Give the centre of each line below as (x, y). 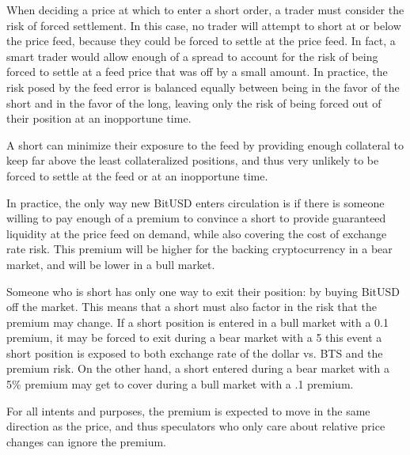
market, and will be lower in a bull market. (111, 264)
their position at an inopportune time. (99, 118)
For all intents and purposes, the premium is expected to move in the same (188, 410)
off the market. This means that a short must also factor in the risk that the (192, 307)
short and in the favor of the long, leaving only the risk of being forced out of (194, 102)
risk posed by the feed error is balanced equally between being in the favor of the (203, 87)
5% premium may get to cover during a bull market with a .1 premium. (180, 384)
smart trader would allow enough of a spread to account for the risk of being (192, 56)
